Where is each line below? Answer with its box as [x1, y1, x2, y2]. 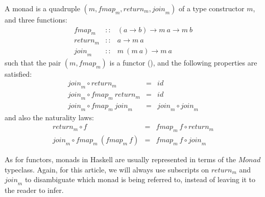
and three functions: [5, 14, 67, 25]
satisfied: [5, 68, 32, 79]
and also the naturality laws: [5, 112, 94, 122]
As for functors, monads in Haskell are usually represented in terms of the [5, 154, 236, 165]
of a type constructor [179, 3, 245, 13]
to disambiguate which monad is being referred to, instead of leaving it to [25, 174, 255, 185]
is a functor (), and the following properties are [109, 57, 257, 68]
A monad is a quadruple [5, 3, 80, 13]
